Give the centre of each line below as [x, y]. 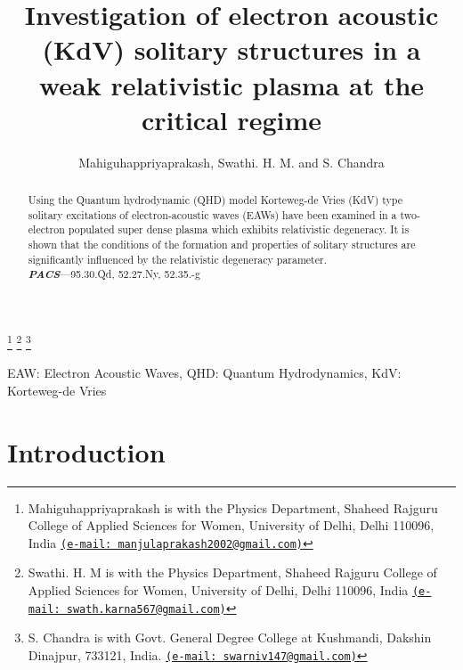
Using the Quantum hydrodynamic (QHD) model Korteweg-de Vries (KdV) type [215, 200]
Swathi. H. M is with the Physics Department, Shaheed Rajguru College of [232, 572]
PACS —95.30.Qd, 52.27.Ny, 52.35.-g [114, 274]
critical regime [231, 119]
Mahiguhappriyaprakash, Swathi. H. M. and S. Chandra [231, 162]
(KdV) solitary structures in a [231, 49]
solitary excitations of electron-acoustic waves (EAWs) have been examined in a [212, 214]
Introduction [86, 451]
